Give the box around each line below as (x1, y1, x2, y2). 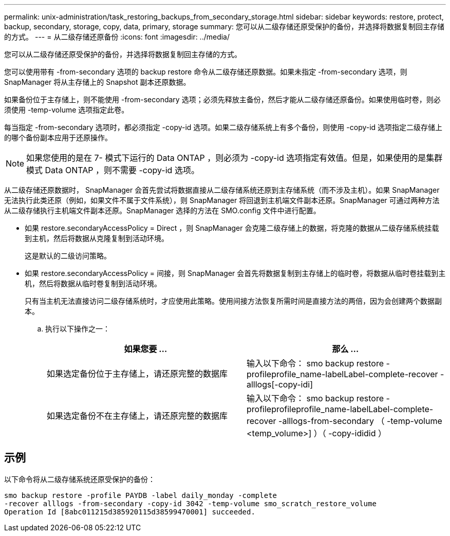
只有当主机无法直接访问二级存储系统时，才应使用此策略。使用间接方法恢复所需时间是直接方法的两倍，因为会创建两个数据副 (25, 297, 442, 305)
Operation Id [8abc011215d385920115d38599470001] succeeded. (4, 507, 255, 516)
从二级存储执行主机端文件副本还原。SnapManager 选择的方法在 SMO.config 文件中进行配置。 (4, 206, 321, 215)
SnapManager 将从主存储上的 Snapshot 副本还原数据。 (4, 78, 191, 86)
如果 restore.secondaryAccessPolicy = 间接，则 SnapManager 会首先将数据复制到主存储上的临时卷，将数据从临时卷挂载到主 (25, 269, 446, 278)
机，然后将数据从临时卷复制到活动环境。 (25, 279, 161, 288)
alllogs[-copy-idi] (247, 379, 313, 390)
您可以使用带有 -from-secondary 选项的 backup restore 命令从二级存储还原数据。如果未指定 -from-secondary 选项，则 (4, 67, 407, 76)
